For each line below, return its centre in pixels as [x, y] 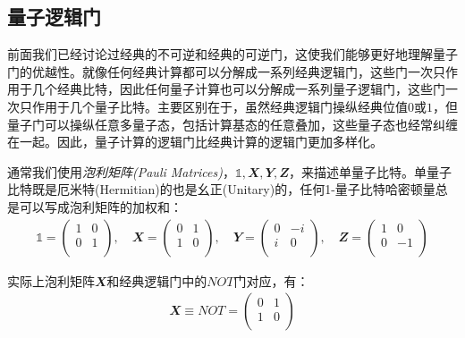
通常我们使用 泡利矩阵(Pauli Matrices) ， [121, 171]
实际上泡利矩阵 [51, 280]
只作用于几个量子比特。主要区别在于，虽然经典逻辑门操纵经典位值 [213, 106]
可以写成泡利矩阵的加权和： [101, 206]
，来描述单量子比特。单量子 [371, 171]
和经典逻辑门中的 [157, 280]
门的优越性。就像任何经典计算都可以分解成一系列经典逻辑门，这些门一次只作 [232, 71]
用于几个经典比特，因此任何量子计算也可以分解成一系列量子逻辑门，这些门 [226, 89]
